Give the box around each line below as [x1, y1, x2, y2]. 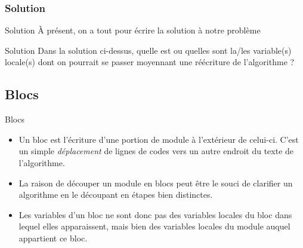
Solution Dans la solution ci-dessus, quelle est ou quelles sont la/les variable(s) [5, 44, 292, 56]
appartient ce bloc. [18, 231, 88, 244]
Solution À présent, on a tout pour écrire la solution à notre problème [5, 24, 261, 36]
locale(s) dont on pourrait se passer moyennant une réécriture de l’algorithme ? [5, 56, 295, 68]
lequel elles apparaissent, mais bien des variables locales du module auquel [18, 220, 290, 232]
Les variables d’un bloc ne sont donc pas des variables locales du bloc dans [18, 208, 292, 221]
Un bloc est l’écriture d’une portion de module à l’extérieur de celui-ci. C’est [18, 133, 299, 145]
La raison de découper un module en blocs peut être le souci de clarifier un [18, 176, 293, 189]
